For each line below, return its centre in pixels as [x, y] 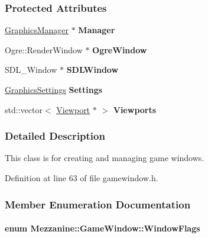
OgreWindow [120, 49]
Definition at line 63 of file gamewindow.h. [82, 178]
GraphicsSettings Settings [54, 89]
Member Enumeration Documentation [98, 204]
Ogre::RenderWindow [44, 49]
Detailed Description [55, 136]
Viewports [135, 109]
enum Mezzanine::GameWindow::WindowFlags [103, 228]
